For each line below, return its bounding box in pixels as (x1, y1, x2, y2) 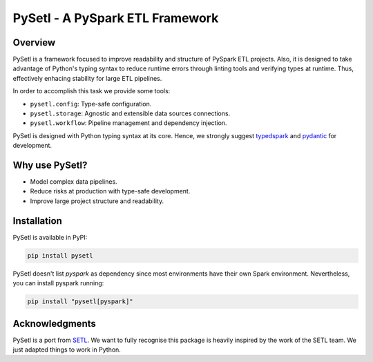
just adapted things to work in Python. (12, 345, 121, 354)
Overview (12, 37, 56, 48)
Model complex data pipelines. (30, 178, 117, 186)
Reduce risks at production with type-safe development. (30, 187, 191, 196)
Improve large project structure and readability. (30, 197, 164, 205)
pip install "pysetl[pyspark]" (27, 298, 134, 305)
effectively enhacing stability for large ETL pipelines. (12, 74, 162, 82)
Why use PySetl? (12, 160, 88, 171)
